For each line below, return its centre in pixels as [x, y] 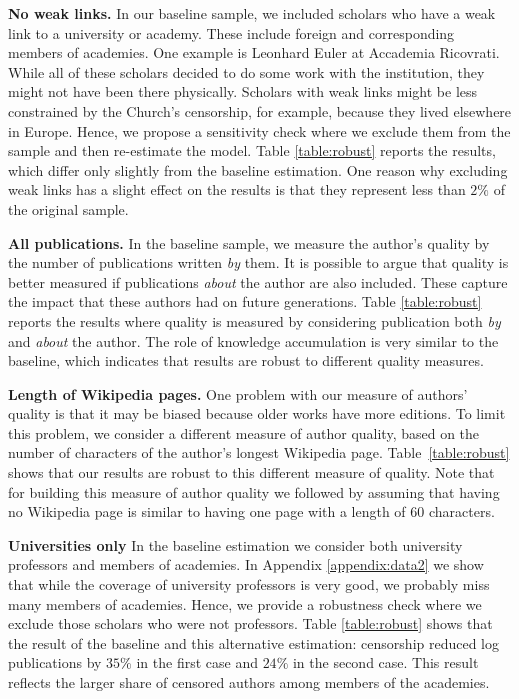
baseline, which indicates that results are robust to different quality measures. [246, 360]
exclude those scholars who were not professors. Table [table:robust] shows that [250, 623]
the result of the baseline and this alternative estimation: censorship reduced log [254, 642]
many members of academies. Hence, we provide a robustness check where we [245, 603]
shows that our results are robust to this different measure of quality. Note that [251, 472]
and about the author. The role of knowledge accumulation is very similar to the [253, 340]
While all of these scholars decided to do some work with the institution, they [246, 71]
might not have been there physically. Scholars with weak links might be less [243, 91]
